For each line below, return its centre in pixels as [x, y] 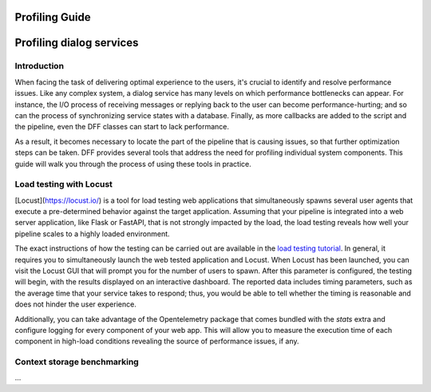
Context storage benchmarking [77, 362]
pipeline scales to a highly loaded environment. [93, 234]
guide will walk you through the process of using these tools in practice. [133, 164]
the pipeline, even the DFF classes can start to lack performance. [122, 127]
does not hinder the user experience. [76, 304]
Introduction [39, 66]
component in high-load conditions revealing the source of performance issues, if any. [157, 341]
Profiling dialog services [77, 43]
